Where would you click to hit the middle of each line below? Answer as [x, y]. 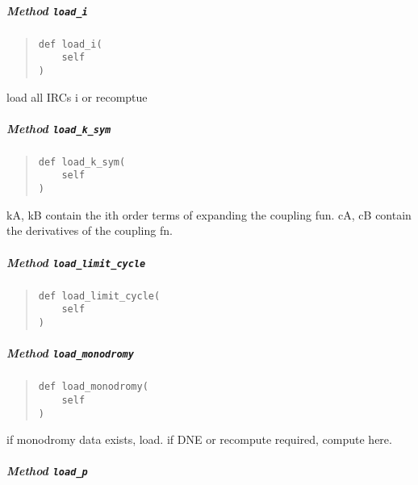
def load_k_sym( [82, 162]
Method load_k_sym [59, 128]
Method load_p [47, 471]
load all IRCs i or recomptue [77, 96]
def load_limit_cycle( [99, 296]
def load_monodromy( [93, 387]
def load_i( [70, 44]
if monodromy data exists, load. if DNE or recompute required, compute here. [199, 439]
